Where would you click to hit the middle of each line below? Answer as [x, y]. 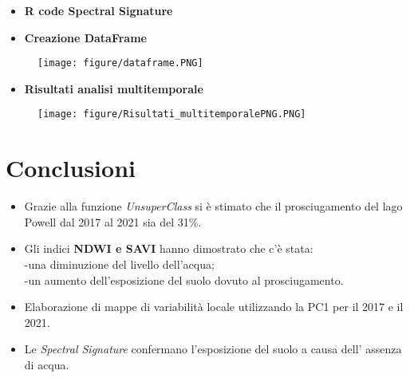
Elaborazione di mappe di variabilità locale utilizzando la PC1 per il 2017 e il [214, 307]
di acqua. [47, 364]
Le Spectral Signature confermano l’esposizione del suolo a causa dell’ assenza [213, 349]
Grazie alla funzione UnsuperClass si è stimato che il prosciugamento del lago [213, 206]
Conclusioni [71, 168]
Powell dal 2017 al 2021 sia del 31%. [113, 221]
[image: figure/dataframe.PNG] [120, 63]
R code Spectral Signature [99, 10]
